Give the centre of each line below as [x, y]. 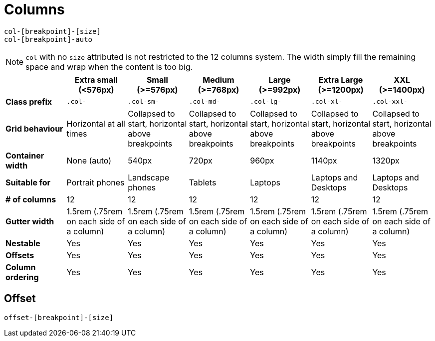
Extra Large [341, 80]
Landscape [149, 177]
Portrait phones [96, 182]
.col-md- [205, 102]
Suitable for [28, 182]
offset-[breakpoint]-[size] [59, 317]
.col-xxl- [390, 102]
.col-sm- [143, 102]
